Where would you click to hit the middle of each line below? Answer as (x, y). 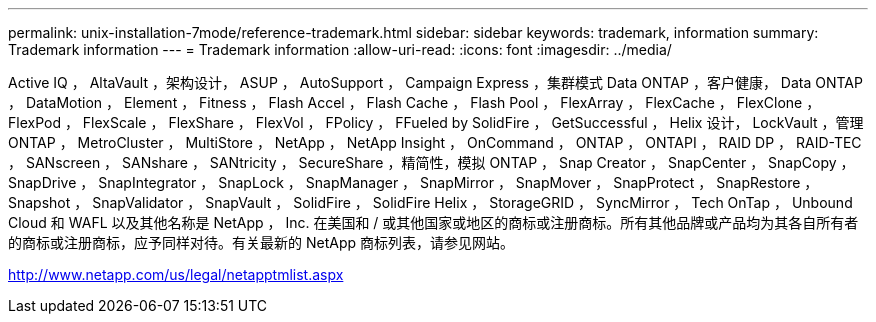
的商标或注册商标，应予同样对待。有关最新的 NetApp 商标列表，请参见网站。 (261, 242)
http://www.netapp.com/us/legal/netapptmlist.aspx (176, 274)
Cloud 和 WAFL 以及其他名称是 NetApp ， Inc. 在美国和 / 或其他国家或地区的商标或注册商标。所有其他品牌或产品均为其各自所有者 (433, 222)
